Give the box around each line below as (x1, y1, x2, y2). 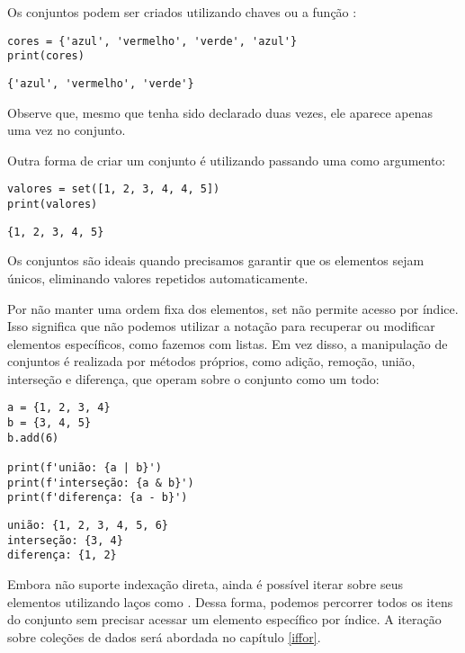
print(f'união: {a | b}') (7, 461, 162, 475)
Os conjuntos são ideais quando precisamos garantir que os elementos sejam (7, 251, 425, 270)
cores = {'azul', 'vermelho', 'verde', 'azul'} (7, 34, 298, 48)
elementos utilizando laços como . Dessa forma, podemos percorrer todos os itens (7, 592, 453, 611)
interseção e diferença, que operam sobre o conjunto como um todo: (7, 369, 380, 388)
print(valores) (7, 198, 98, 210)
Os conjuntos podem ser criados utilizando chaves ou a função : (7, 3, 357, 21)
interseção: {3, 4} (7, 533, 123, 547)
